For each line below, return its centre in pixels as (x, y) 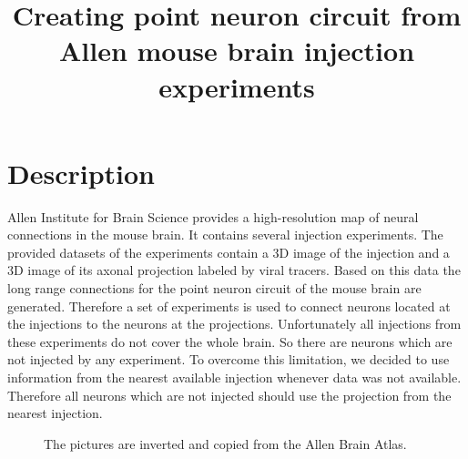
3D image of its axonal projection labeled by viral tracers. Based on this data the (234, 270)
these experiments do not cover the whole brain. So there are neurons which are (230, 341)
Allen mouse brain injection (237, 51)
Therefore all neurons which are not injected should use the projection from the (229, 395)
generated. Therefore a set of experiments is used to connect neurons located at (229, 306)
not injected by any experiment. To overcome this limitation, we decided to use (229, 359)
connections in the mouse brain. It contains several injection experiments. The (225, 235)
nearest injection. (55, 413)
